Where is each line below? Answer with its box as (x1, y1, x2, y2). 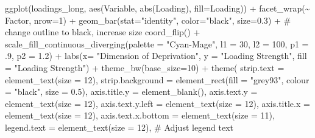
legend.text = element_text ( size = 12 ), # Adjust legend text (5, 120, 234, 133)
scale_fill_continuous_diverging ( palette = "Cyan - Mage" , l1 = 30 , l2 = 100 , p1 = (5, 37, 309, 50)
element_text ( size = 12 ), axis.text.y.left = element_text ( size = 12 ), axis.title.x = (5, 97, 310, 109)
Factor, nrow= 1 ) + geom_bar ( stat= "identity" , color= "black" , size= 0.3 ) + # (5, 13, 291, 26)
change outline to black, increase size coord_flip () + (5, 26, 200, 38)
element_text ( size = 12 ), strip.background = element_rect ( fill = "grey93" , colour (5, 73, 310, 86)
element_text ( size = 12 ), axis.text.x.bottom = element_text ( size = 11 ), (5, 109, 275, 122)
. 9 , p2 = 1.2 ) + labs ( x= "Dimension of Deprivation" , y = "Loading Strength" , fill (5, 49, 307, 62)
